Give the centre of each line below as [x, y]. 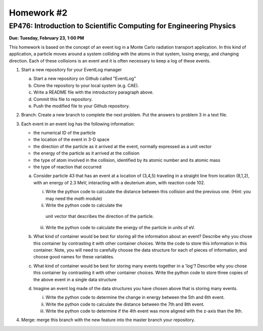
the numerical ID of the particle [65, 133]
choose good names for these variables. [74, 257]
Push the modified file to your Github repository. [82, 106]
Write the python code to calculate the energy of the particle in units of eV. [120, 227]
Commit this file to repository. [63, 99]
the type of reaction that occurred [67, 167]
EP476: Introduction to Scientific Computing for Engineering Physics [122, 26]
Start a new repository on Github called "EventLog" [85, 78]
